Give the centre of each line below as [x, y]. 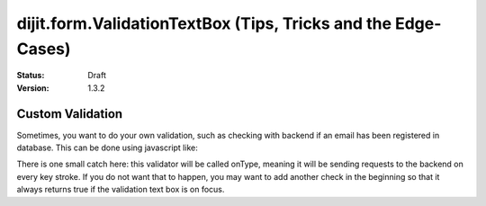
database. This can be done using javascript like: [107, 148]
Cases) [44, 49]
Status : [31, 76]
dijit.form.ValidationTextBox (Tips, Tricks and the [204, 23]
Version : [33, 88]
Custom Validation [70, 114]
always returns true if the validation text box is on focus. [121, 190]
